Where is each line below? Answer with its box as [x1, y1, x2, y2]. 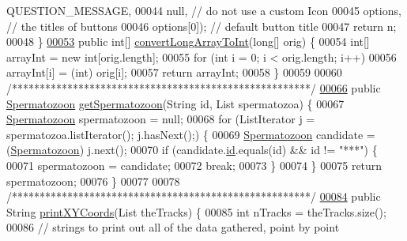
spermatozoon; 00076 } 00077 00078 [6, 172, 180, 189]
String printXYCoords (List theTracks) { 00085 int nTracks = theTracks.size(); [6, 203, 386, 220]
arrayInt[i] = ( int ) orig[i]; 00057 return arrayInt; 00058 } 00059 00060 [6, 64, 342, 81]
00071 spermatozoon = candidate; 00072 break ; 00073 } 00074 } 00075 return [6, 156, 383, 173]
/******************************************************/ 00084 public [6, 188, 381, 205]
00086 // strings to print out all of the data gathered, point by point [6, 219, 340, 235]
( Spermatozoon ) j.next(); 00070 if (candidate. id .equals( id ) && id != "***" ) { [6, 141, 378, 158]
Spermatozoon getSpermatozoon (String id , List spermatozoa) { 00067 [6, 95, 345, 111]
